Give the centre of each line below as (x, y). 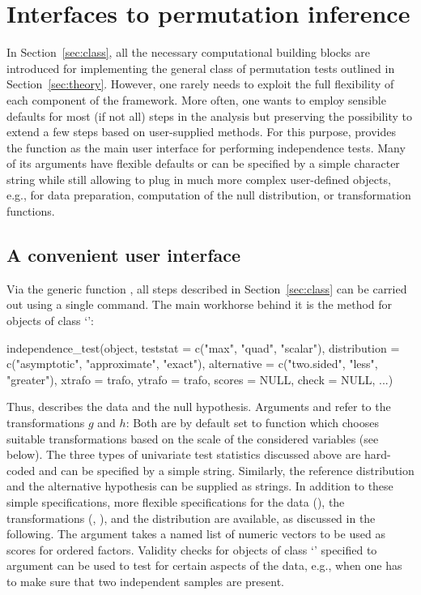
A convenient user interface (124, 255)
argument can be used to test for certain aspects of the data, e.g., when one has (204, 565)
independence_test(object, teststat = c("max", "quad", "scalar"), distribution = (203, 347)
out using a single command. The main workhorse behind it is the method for (200, 304)
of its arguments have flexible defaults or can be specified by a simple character (203, 163)
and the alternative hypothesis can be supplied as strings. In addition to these (200, 486)
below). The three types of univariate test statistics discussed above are (184, 454)
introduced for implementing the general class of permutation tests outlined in (201, 68)
